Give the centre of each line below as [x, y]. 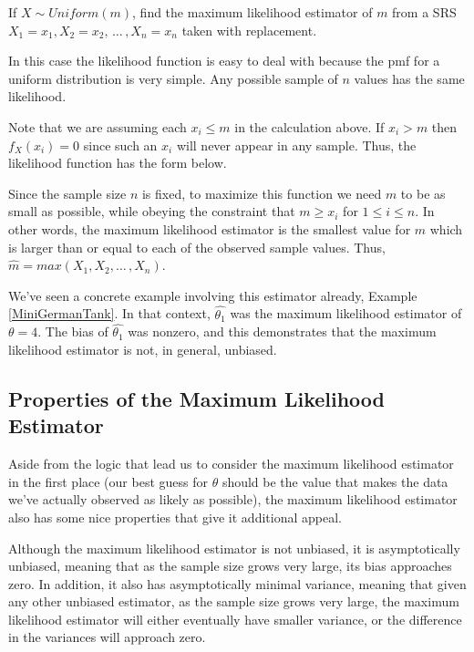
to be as [423, 193]
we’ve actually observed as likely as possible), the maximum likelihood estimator [233, 499]
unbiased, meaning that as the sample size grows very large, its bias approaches [230, 566]
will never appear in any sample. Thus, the [296, 145]
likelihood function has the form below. [118, 163]
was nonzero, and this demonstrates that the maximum [282, 331]
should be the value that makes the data [335, 481]
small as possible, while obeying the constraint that [152, 211]
